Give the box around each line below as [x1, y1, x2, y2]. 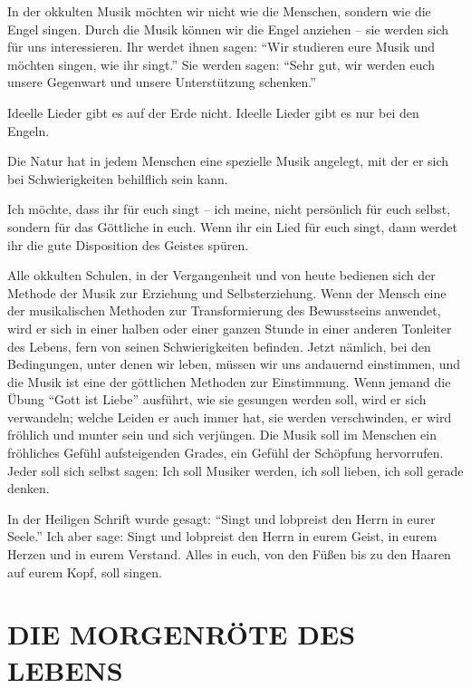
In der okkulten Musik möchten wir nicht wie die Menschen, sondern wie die [7, 2, 431, 20]
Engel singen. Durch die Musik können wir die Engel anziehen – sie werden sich [7, 19, 449, 38]
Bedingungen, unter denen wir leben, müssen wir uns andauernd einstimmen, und [7, 354, 461, 373]
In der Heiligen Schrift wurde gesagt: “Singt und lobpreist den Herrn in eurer [7, 509, 436, 528]
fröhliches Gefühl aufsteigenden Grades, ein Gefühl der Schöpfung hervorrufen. [7, 443, 444, 462]
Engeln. [7, 121, 50, 140]
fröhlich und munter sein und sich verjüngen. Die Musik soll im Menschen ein [7, 425, 437, 444]
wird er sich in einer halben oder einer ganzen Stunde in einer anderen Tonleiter [7, 318, 452, 337]
